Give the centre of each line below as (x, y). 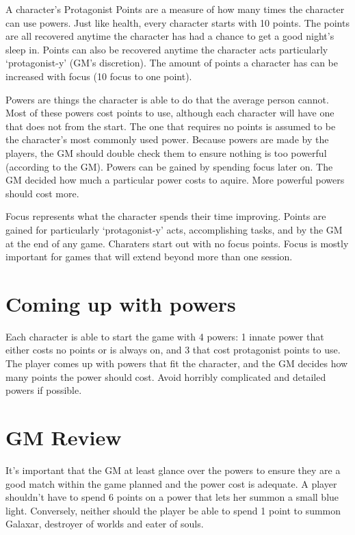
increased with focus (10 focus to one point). (99, 76)
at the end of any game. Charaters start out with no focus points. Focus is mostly (177, 243)
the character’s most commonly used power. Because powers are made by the (167, 139)
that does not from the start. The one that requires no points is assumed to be (171, 126)
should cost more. (42, 193)
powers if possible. (44, 390)
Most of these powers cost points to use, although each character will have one (170, 113)
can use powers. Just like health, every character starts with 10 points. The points (177, 22)
